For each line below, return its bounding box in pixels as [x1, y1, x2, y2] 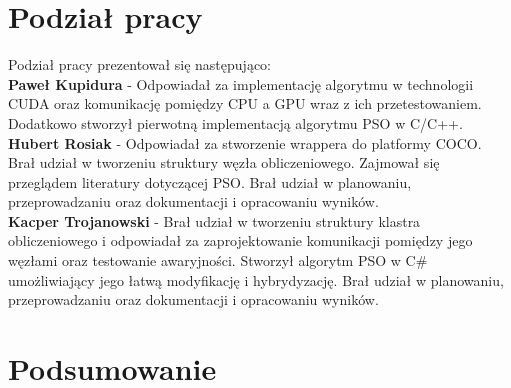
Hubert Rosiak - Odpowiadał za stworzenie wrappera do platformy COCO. [8, 132, 482, 153]
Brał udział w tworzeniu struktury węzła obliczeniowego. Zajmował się [8, 152, 440, 173]
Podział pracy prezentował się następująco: [8, 54, 271, 75]
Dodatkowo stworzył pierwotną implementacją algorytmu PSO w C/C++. [8, 112, 463, 133]
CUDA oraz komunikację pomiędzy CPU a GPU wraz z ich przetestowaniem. [8, 93, 482, 114]
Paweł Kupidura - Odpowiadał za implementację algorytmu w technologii [8, 73, 474, 94]
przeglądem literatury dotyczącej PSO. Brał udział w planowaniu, [8, 171, 412, 192]
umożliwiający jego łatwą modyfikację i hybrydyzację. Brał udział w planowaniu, [8, 269, 504, 290]
